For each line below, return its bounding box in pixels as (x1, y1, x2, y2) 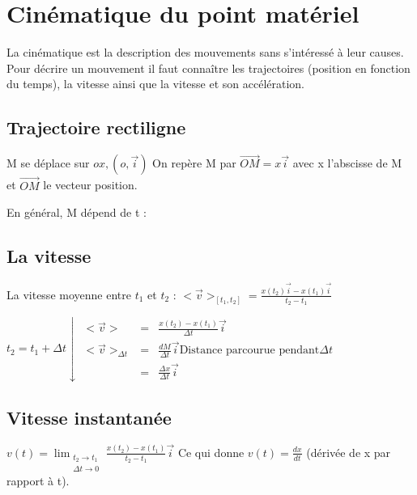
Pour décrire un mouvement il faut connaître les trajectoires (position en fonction (6, 59, 411, 76)
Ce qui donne (177, 443, 245, 460)
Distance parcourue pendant (179, 345, 320, 357)
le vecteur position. (43, 176, 138, 193)
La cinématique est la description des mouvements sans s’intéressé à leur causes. (6, 44, 404, 61)
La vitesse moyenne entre (6, 286, 131, 302)
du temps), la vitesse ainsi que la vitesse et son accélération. (6, 75, 305, 92)
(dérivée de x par (306, 443, 391, 460)
